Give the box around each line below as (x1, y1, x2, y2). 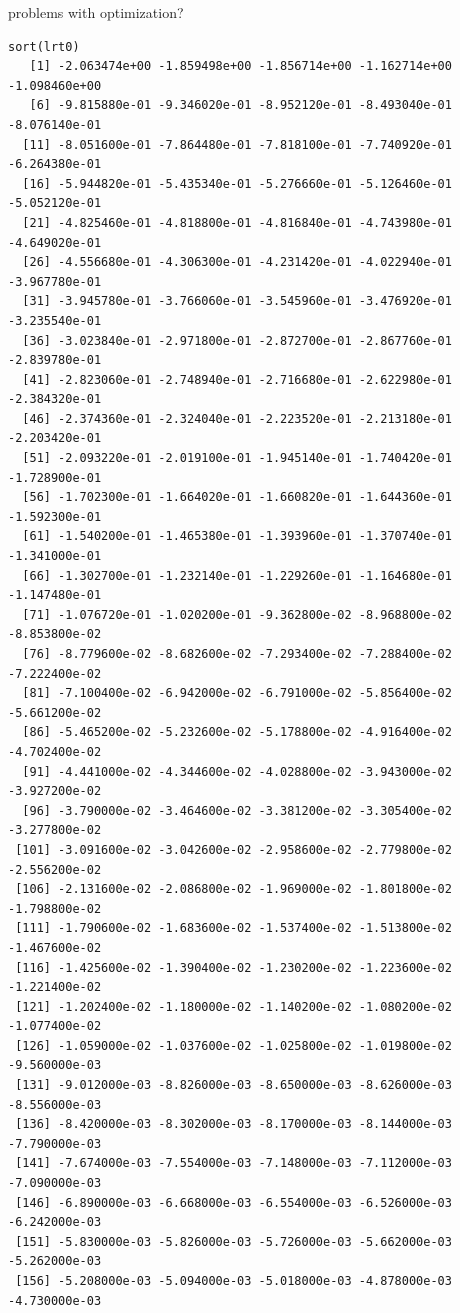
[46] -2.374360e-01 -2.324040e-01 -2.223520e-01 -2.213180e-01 (22, 411, 452, 426)
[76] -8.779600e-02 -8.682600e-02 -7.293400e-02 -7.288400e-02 (22, 647, 452, 661)
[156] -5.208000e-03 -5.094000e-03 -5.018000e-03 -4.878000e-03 (15, 1274, 452, 1288)
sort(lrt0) (8, 39, 80, 54)
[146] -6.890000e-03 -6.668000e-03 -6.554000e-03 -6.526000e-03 (15, 1195, 452, 1210)
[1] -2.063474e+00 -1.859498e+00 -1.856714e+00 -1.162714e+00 (29, 59, 452, 74)
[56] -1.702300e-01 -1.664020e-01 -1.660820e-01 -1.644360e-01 (22, 490, 452, 505)
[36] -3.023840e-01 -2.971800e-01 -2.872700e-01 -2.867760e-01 (22, 333, 452, 348)
